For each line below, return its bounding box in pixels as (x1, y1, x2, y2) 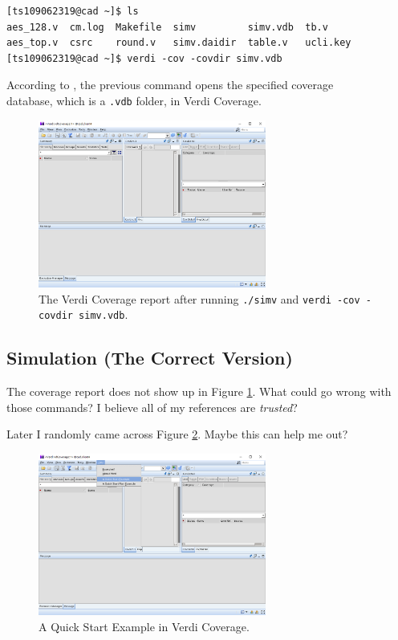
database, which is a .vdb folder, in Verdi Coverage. (6, 92, 262, 108)
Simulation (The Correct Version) (6, 345, 293, 370)
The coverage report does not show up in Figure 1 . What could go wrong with (6, 383, 392, 400)
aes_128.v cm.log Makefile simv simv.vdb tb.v (6, 21, 328, 33)
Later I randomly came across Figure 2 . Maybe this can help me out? (6, 426, 348, 442)
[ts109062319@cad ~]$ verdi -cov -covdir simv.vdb (6, 52, 282, 64)
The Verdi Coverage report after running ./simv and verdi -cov (39, 290, 360, 307)
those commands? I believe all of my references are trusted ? (6, 398, 298, 415)
